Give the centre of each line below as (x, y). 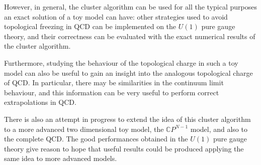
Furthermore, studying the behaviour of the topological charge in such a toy (121, 62)
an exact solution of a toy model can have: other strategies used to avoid (116, 16)
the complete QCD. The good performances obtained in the (96, 139)
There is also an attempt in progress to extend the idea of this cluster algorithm (127, 119)
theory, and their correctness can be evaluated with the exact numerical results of (130, 36)
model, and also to (219, 129)
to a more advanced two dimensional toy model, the (84, 129)
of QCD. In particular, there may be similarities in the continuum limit (114, 82)
